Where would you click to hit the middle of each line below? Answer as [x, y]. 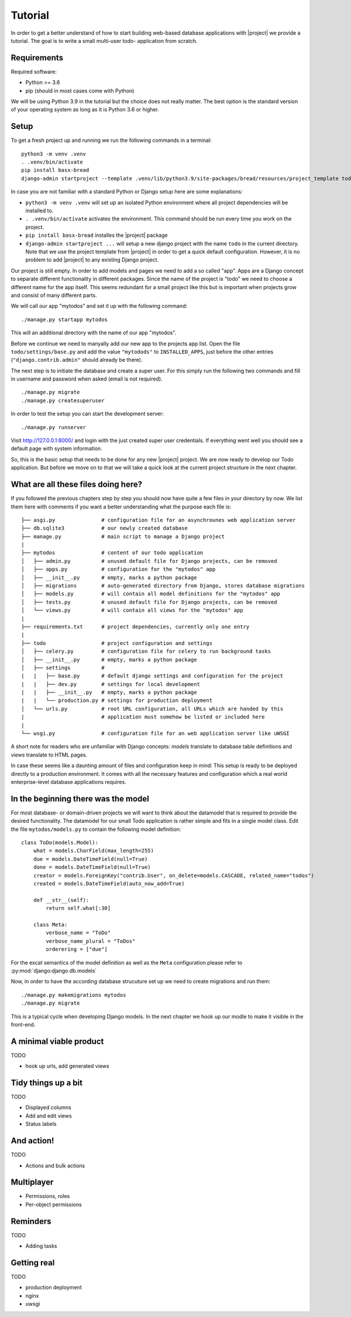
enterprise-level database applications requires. [69, 782]
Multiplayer [32, 1182]
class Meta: [50, 924]
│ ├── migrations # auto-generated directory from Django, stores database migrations [163, 586]
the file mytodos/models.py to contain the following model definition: [96, 829]
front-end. [23, 1024]
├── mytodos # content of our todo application [112, 553]
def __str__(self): [61, 900]
